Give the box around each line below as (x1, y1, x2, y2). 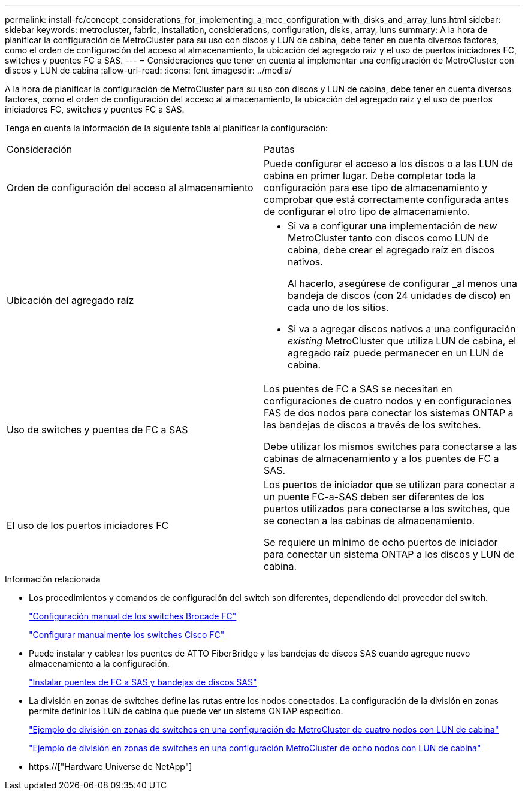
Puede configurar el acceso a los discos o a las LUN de (264, 158, 513, 170)
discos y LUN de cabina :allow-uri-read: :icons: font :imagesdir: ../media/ (5, 65, 292, 75)
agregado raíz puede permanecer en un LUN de (288, 347, 504, 359)
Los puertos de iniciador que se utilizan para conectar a (264, 479, 515, 491)
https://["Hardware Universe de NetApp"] (29, 761, 192, 772)
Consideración (7, 143, 73, 155)
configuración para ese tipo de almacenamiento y (264, 182, 488, 194)
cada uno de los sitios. (288, 301, 389, 313)
